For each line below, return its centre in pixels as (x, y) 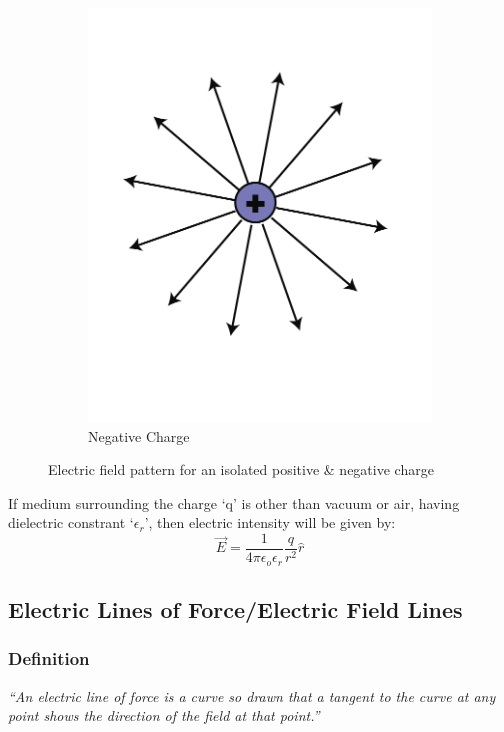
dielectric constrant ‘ (71, 522)
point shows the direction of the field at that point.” (164, 715)
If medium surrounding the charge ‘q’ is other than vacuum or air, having (234, 502)
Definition (49, 658)
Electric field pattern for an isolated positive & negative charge (241, 469)
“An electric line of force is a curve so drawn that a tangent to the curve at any (252, 695)
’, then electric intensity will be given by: (270, 522)
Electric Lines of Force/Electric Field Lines (235, 608)
